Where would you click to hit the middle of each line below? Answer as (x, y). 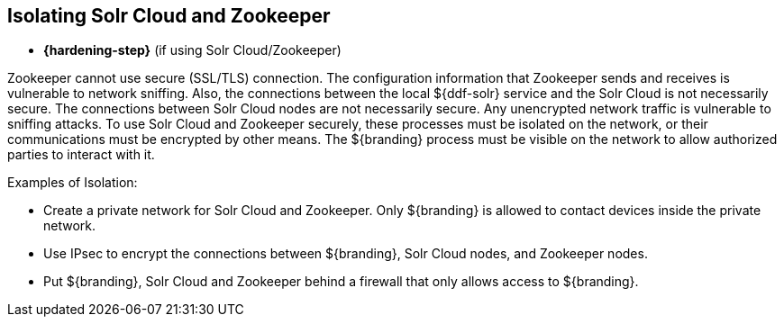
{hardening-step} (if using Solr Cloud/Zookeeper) (192, 50)
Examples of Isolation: (73, 183)
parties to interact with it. (81, 155)
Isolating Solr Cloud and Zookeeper (169, 16)
